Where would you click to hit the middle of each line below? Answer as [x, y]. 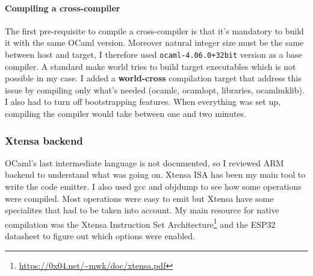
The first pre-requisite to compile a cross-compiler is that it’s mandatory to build [154, 30]
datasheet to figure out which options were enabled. [100, 236]
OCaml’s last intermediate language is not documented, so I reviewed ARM [144, 162]
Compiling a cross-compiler [63, 8]
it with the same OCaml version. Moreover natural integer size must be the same [154, 42]
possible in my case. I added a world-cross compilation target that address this [153, 78]
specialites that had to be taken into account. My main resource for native [142, 210]
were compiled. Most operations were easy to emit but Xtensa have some [139, 198]
